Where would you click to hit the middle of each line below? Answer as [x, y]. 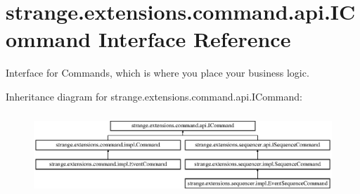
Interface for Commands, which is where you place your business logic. [157, 73]
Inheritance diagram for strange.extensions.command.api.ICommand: [154, 96]
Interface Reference [194, 39]
